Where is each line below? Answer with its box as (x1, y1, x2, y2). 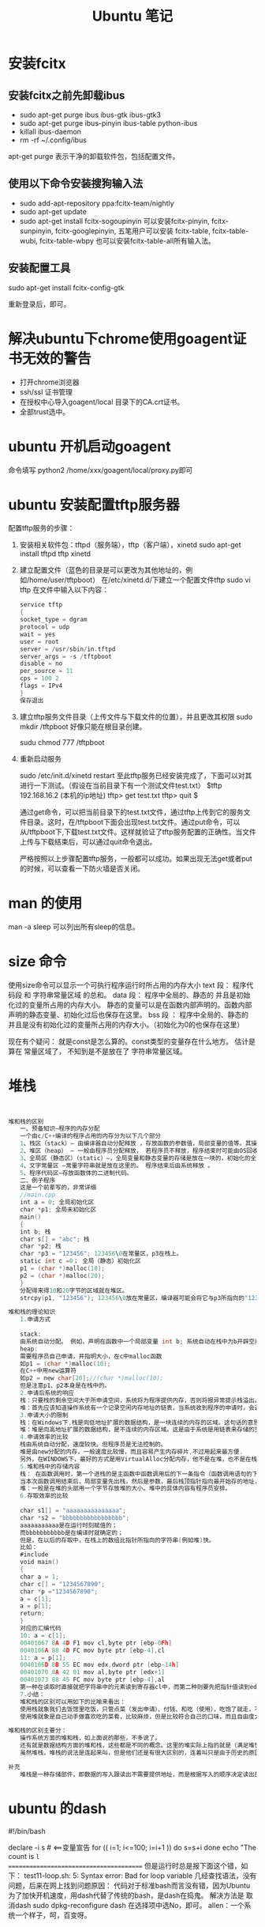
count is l (8, 1851, 40, 1861)
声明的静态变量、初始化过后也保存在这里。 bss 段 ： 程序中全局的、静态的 (8, 1010, 249, 1019)
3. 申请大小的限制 (19, 1411, 69, 1419)
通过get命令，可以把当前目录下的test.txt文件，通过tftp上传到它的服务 (19, 807, 244, 817)
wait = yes (19, 630, 56, 638)
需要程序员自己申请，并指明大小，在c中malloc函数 (19, 1352, 162, 1360)
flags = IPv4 (19, 682, 63, 690)
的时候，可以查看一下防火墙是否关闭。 (19, 863, 144, 873)
